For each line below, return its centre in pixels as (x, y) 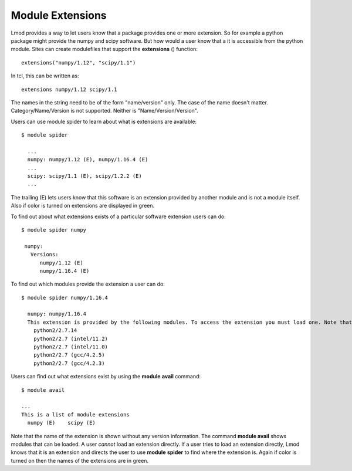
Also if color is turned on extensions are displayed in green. (83, 206)
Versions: (44, 255)
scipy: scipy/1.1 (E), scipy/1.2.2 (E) (84, 176)
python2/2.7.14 (55, 331)
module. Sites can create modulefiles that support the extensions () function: (104, 49)
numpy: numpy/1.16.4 (57, 314)
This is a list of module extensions (76, 414)
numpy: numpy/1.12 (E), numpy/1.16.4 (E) (88, 160)
